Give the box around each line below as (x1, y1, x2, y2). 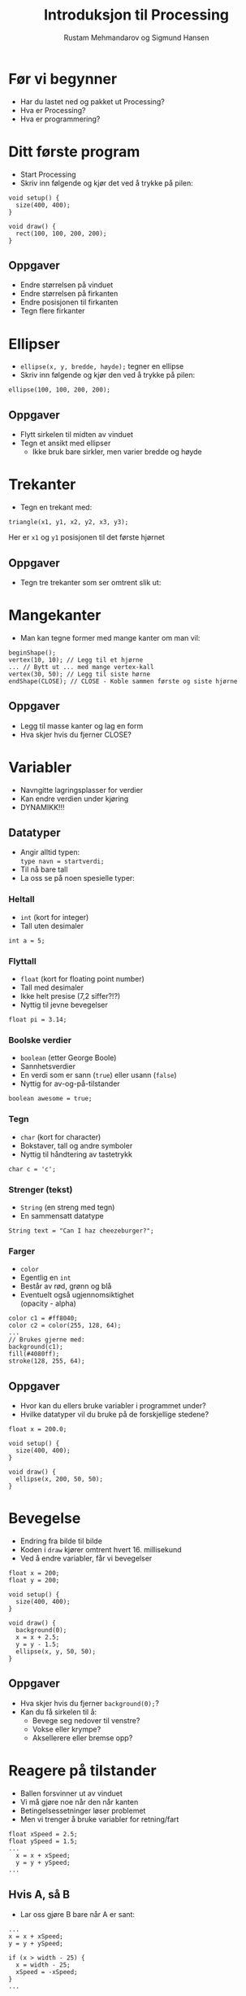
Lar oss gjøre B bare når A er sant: (19, 1909, 136, 1919)
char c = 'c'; (8, 1165, 57, 1173)
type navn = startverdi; (19, 857, 105, 866)
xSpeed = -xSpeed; (15, 1968, 79, 1976)
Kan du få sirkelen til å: (19, 1707, 97, 1717)
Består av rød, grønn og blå (19, 1281, 112, 1291)
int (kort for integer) (19, 912, 89, 921)
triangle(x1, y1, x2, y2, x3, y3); (8, 519, 129, 527)
